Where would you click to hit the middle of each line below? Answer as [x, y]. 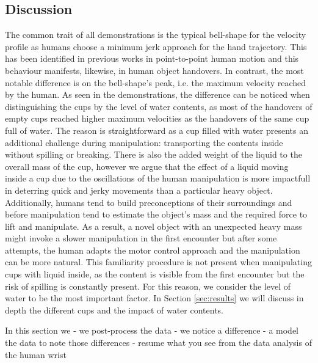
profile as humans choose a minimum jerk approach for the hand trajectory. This [156, 46]
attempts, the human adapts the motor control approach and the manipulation [153, 250]
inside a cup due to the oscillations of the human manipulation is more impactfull [158, 178]
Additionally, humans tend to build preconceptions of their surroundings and [149, 202]
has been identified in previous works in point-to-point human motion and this [152, 58]
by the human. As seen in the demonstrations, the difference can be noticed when [157, 94]
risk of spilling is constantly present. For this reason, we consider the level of [148, 286]
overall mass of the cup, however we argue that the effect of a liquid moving [147, 166]
